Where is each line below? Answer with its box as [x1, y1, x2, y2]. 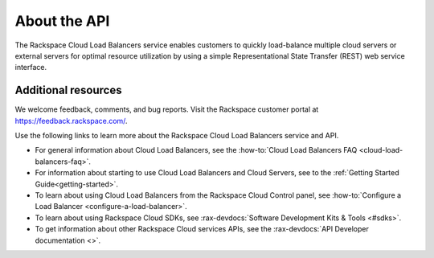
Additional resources [14, 84, 122, 97]
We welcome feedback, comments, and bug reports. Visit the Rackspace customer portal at [14, 104, 319, 114]
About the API [14, 12, 110, 30]
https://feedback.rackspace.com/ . [14, 116, 128, 125]
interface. [14, 63, 47, 72]
